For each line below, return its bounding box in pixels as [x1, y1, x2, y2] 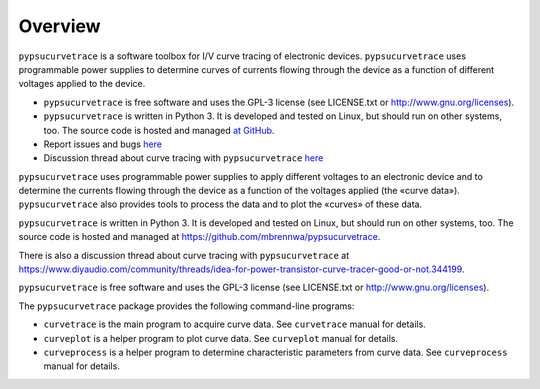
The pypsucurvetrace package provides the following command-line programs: [18, 300, 355, 312]
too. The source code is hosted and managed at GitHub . [43, 124, 275, 136]
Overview [18, 15, 101, 37]
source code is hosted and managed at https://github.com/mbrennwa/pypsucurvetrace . [18, 231, 381, 243]
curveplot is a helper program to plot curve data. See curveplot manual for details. [43, 332, 399, 344]
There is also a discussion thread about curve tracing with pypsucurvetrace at [18, 249, 350, 261]
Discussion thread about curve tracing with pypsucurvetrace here [43, 152, 324, 164]
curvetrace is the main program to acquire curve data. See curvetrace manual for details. [43, 318, 427, 330]
